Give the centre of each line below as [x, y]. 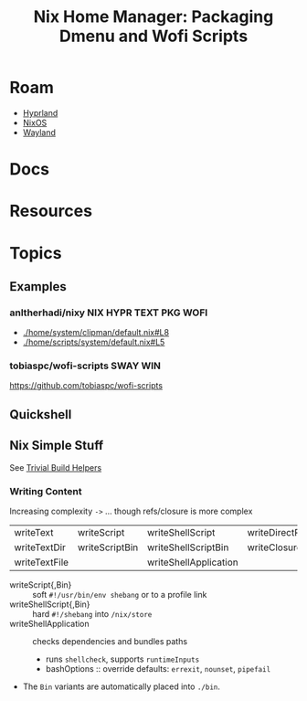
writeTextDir [40, 547]
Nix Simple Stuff [57, 446]
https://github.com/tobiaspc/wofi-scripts [86, 386]
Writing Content [46, 491]
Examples [38, 287]
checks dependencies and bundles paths [110, 641]
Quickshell [41, 414]
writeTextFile [42, 562]
